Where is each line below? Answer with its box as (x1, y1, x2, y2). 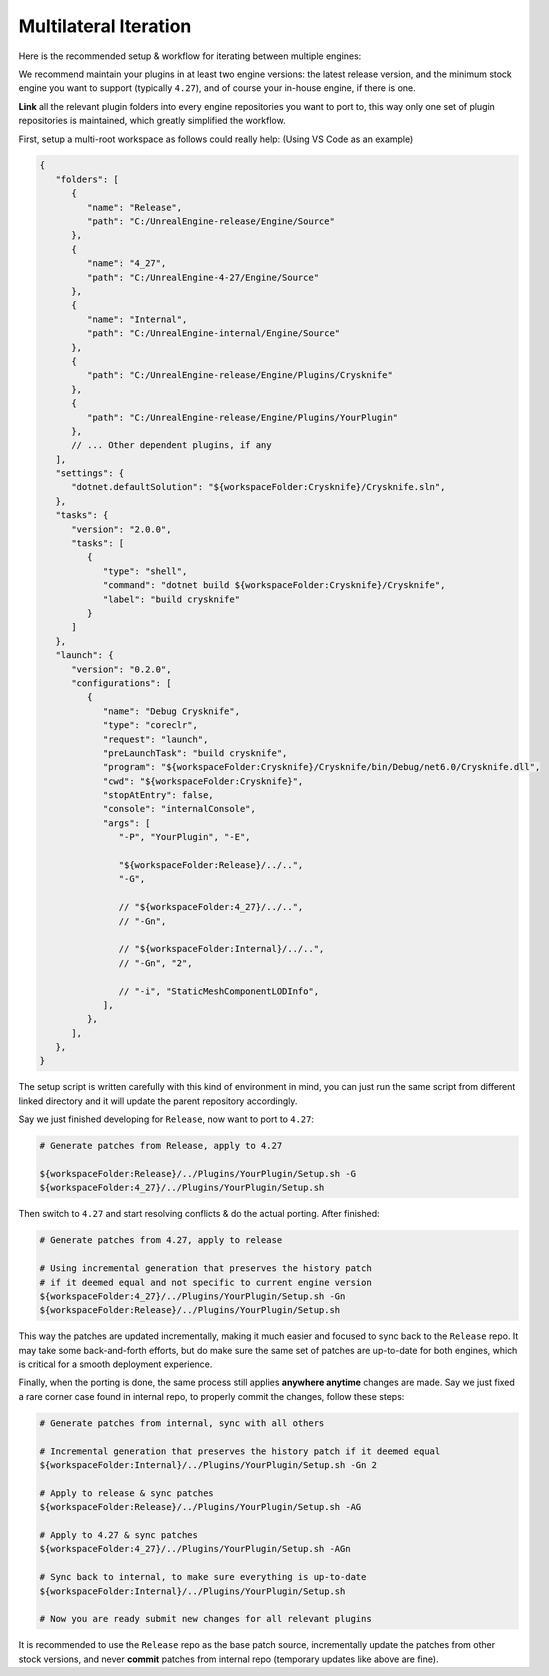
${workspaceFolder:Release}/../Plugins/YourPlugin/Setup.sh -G (39, 1168, 357, 1180)
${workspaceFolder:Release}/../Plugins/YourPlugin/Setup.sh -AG (39, 1501, 362, 1513)
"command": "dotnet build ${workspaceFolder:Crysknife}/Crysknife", (102, 580, 446, 591)
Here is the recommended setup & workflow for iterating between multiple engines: (18, 50, 362, 62)
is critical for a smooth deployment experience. (18, 1358, 213, 1370)
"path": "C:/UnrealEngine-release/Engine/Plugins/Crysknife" (86, 370, 394, 381)
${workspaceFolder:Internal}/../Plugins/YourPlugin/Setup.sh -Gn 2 (39, 1460, 378, 1471)
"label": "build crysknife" (102, 593, 240, 605)
